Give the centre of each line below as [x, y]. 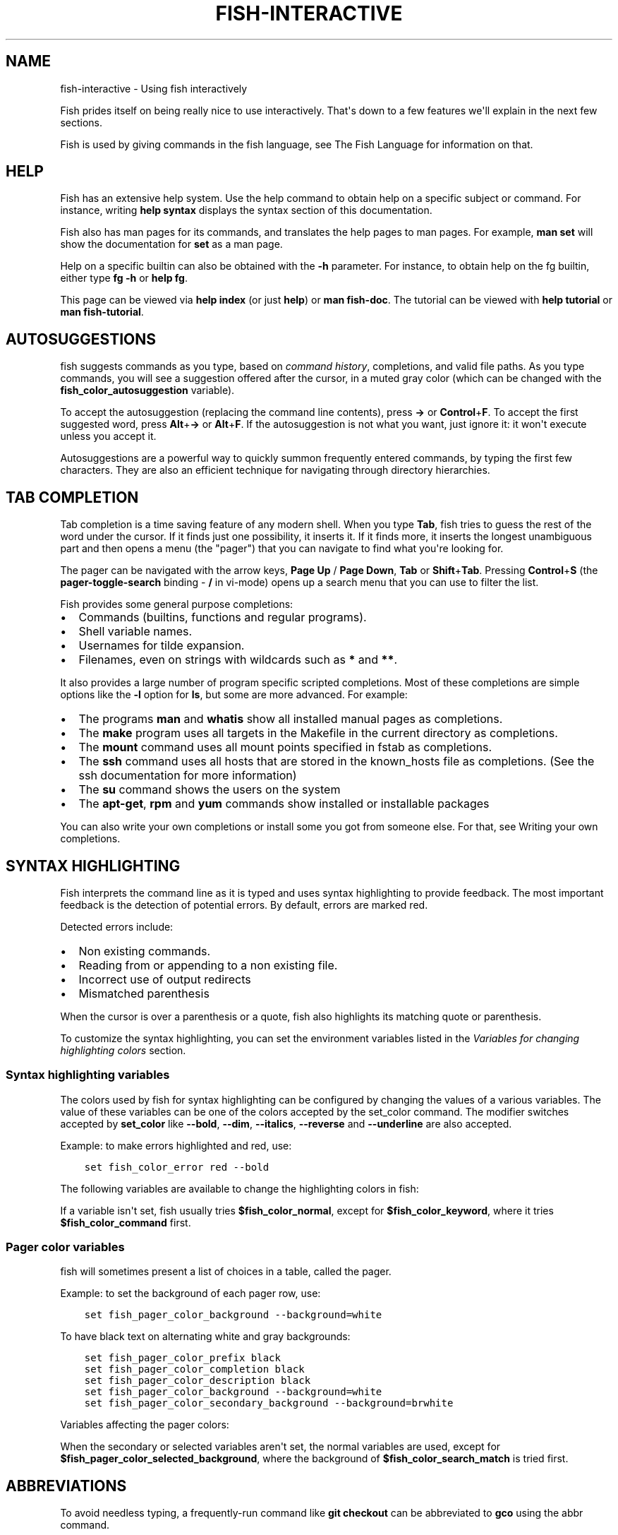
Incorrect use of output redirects [165, 979]
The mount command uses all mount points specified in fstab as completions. [285, 747]
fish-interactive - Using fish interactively [154, 88]
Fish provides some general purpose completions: [177, 604]
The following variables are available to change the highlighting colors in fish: [240, 1188]
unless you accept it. [108, 436]
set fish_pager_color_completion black [194, 1369]
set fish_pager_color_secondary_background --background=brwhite [269, 1403]
